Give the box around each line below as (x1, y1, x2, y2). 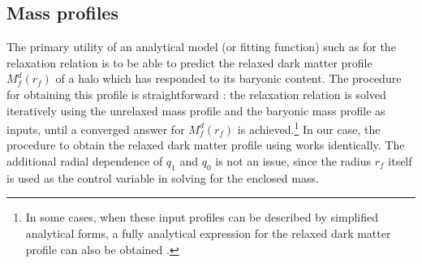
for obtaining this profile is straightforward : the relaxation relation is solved (6, 85, 386, 102)
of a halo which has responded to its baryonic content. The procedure (55, 70, 402, 87)
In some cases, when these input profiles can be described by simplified (25, 209, 378, 226)
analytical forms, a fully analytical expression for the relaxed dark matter (25, 225, 391, 241)
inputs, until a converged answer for (6, 120, 185, 137)
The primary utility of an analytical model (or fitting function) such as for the (6, 38, 396, 55)
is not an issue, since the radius (215, 153, 372, 170)
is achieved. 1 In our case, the (237, 119, 381, 137)
